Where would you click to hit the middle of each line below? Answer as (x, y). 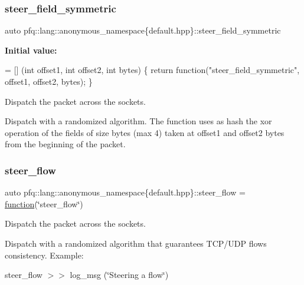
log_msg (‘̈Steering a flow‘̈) (119, 275)
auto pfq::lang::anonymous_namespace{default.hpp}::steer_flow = (125, 192)
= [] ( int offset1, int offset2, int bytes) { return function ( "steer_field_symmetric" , (152, 70)
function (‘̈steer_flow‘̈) (44, 203)
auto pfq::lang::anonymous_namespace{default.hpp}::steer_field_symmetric (143, 30)
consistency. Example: (44, 255)
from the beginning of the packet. (65, 144)
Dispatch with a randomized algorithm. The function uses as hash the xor (138, 121)
